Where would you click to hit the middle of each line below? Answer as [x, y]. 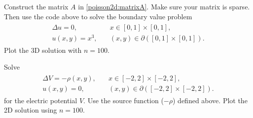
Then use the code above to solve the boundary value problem [98, 16]
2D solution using [31, 110]
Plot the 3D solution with [43, 50]
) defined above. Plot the [210, 100]
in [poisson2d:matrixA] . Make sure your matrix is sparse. [164, 6]
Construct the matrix [36, 6]
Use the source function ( [126, 100]
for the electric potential [41, 100]
